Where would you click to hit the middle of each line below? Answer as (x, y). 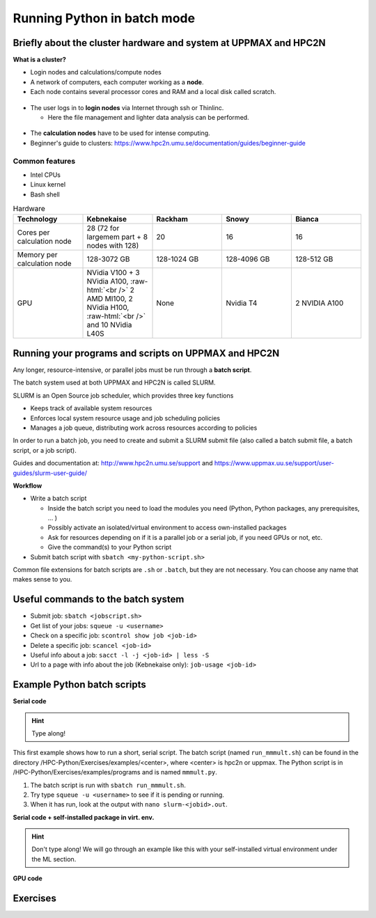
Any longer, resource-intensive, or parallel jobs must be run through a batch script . (132, 370)
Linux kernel (48, 185)
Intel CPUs (45, 175)
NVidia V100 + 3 (113, 273)
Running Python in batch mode (104, 18)
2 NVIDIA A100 (319, 303)
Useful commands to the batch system (99, 599)
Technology (37, 219)
